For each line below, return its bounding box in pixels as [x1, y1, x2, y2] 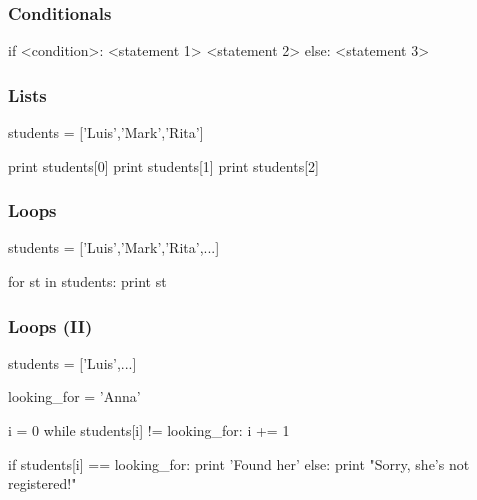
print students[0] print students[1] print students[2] [8, 155, 319, 176]
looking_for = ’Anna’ [8, 386, 141, 407]
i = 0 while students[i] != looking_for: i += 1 [8, 420, 290, 441]
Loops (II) [8, 313, 93, 338]
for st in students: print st [8, 271, 167, 292]
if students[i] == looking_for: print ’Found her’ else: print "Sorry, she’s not [8, 453, 470, 474]
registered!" [8, 473, 77, 494]
